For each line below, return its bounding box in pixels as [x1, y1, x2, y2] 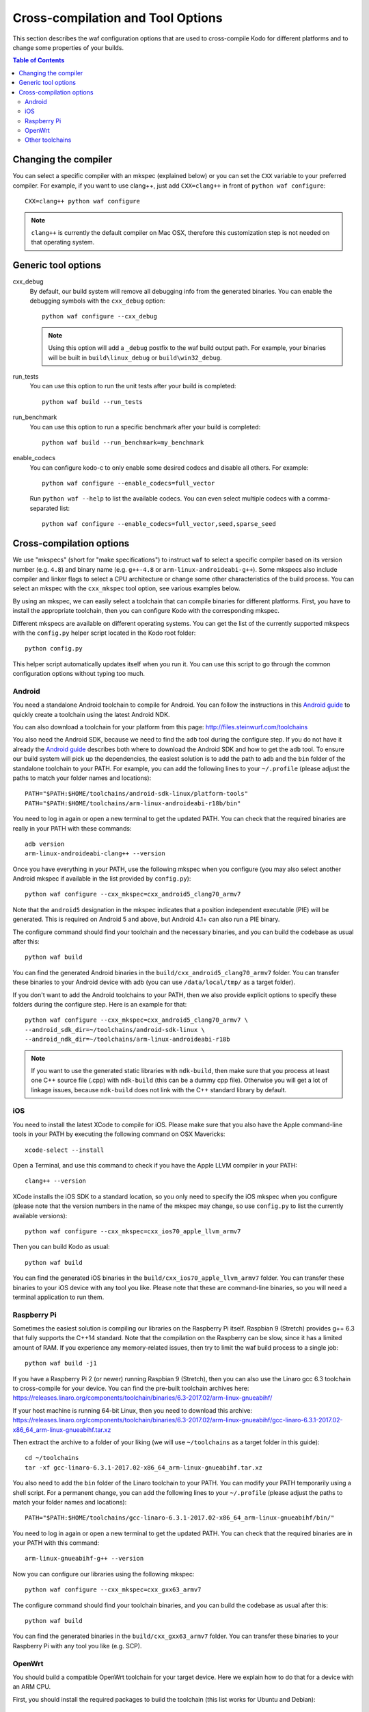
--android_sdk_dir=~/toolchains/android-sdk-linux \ [25, 1026, 205, 1033]
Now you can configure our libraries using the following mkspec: [12, 1570, 195, 1578]
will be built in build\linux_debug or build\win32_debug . [48, 353, 222, 362]
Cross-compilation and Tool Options [12, 10, 223, 25]
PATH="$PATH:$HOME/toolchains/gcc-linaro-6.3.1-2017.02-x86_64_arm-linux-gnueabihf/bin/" [25, 1514, 335, 1522]
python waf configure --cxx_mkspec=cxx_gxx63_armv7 [25, 1586, 202, 1594]
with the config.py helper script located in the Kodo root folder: [12, 629, 196, 637]
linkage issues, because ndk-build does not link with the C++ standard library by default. [31, 1085, 287, 1094]
